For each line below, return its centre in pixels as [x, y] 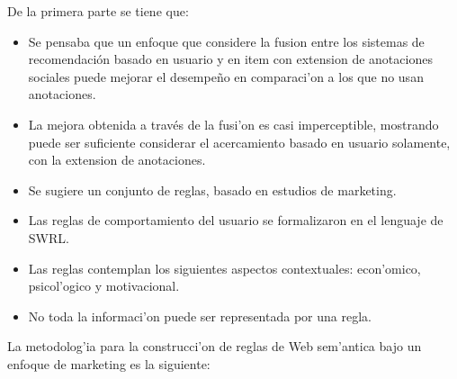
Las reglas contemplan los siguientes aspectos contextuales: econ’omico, [224, 268]
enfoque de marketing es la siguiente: [109, 363]
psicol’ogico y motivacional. [104, 286]
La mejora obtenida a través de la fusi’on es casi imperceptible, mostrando [233, 124]
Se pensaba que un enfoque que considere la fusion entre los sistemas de [226, 41]
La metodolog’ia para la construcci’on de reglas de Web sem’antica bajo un [215, 346]
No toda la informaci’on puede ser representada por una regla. [200, 316]
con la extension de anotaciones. [117, 160]
